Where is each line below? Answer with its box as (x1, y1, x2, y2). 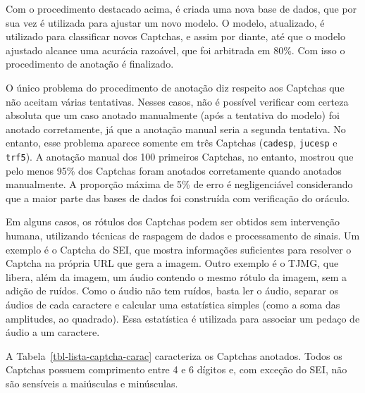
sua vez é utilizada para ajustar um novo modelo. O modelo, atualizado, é (6, 15, 325, 30)
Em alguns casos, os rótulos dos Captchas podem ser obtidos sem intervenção (6, 214, 340, 229)
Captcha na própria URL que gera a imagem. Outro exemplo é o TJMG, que (6, 256, 339, 270)
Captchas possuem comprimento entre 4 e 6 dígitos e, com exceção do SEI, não (6, 362, 347, 377)
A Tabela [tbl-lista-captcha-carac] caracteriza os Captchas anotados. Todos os (6, 348, 342, 363)
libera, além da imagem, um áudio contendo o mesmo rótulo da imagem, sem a (6, 269, 347, 284)
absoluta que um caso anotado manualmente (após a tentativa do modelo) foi (6, 108, 340, 123)
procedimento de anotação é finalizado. (6, 56, 174, 71)
